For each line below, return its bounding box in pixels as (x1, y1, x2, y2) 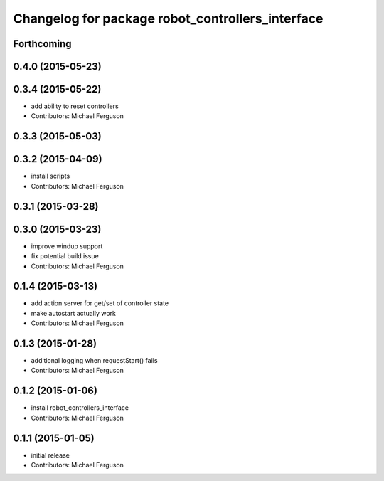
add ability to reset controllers (31, 102, 119, 110)
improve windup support (31, 242, 103, 250)
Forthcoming (13, 38, 72, 50)
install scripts (31, 171, 70, 181)
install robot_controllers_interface (31, 403, 129, 412)
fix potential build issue (31, 252, 99, 260)
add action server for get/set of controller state (31, 299, 169, 307)
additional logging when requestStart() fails (31, 356, 158, 365)
